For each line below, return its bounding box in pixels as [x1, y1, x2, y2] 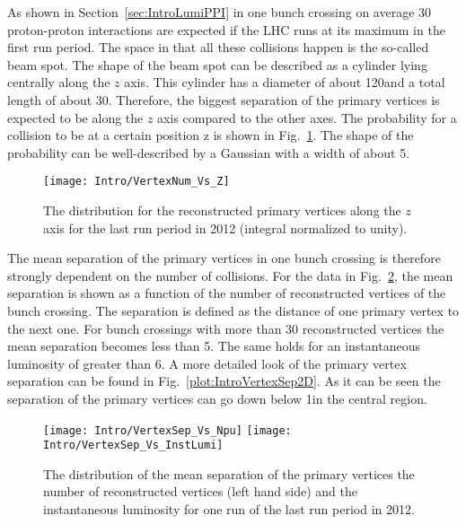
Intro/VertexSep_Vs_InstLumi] [43, 439, 224, 452]
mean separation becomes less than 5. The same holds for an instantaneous [7, 336, 420, 355]
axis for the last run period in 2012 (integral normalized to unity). [43, 218, 408, 237]
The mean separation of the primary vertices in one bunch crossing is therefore [7, 249, 441, 267]
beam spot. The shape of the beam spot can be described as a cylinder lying [7, 55, 427, 74]
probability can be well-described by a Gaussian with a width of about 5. [7, 143, 410, 162]
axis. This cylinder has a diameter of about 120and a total [124, 73, 445, 92]
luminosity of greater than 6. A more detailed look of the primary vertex [7, 354, 407, 372]
